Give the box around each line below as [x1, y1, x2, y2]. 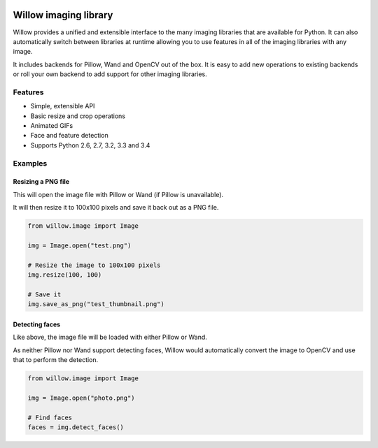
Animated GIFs [30, 122, 73, 129]
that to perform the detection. [13, 356, 99, 363]
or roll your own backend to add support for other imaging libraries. [13, 70, 208, 78]
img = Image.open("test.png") [27, 241, 132, 250]
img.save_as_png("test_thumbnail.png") [27, 301, 164, 308]
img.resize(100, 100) [27, 271, 102, 279]
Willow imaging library [13, 9, 113, 21]
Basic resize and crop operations [30, 112, 126, 120]
